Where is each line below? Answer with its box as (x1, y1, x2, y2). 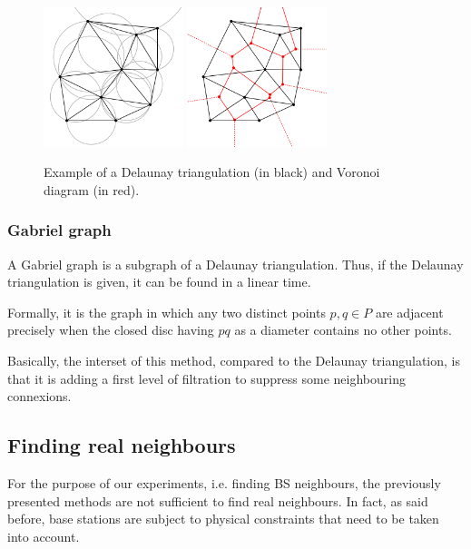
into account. (7, 526, 80, 545)
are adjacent (375, 302, 444, 321)
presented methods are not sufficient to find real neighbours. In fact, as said (7, 491, 428, 510)
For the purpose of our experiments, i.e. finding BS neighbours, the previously (7, 473, 441, 492)
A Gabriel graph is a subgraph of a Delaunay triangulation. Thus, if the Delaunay (7, 254, 464, 273)
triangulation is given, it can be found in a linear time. (7, 272, 311, 291)
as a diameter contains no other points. (234, 320, 452, 339)
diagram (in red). (44, 180, 140, 199)
